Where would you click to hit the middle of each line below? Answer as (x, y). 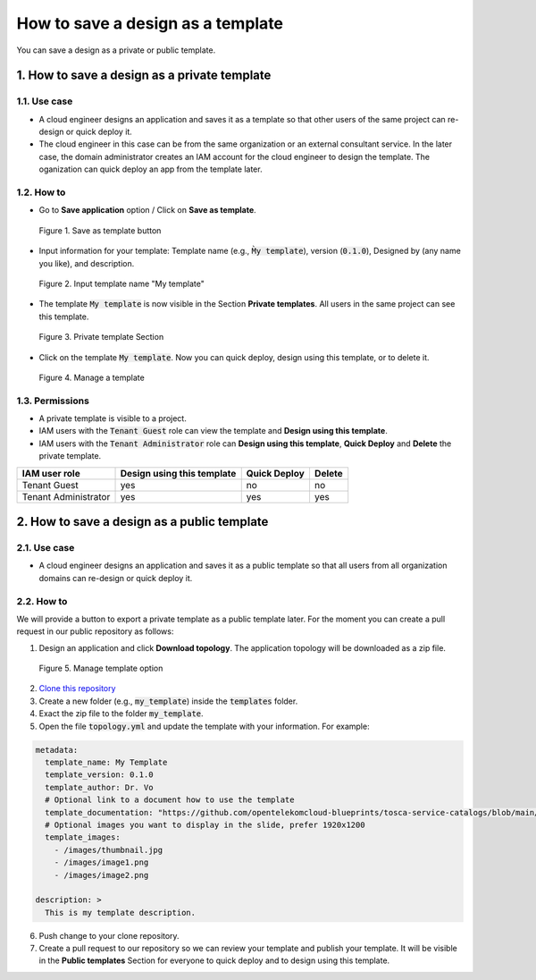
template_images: (83, 837)
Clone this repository (77, 689)
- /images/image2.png (101, 875)
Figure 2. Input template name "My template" (121, 283)
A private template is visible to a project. (113, 418)
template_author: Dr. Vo (99, 787)
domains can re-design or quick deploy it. (116, 578)
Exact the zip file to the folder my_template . (121, 714)
